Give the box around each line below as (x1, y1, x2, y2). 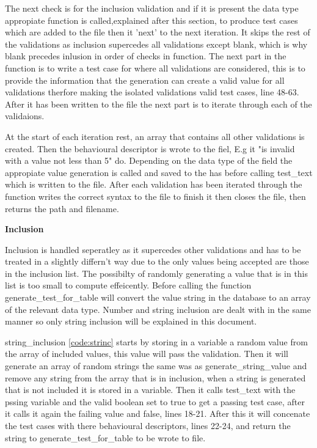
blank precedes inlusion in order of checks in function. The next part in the (5, 50, 286, 62)
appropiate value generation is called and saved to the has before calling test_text (5, 166, 313, 178)
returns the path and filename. (5, 202, 119, 215)
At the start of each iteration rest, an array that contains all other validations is (5, 130, 305, 142)
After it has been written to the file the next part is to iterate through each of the (5, 97, 312, 110)
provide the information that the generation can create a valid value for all (5, 73, 285, 86)
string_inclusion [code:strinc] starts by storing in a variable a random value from (5, 335, 308, 348)
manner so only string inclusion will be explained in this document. (5, 315, 257, 328)
